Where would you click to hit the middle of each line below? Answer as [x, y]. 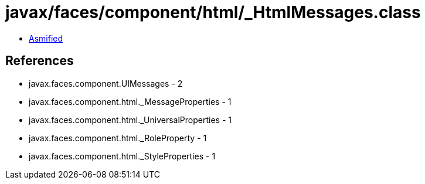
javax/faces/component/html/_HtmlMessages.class [213, 12]
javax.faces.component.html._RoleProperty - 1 [118, 138]
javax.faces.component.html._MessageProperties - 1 [130, 101]
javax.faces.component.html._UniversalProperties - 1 [130, 120]
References [40, 61]
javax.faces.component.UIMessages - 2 [106, 83]
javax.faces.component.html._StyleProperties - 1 [122, 156]
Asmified [46, 38]
